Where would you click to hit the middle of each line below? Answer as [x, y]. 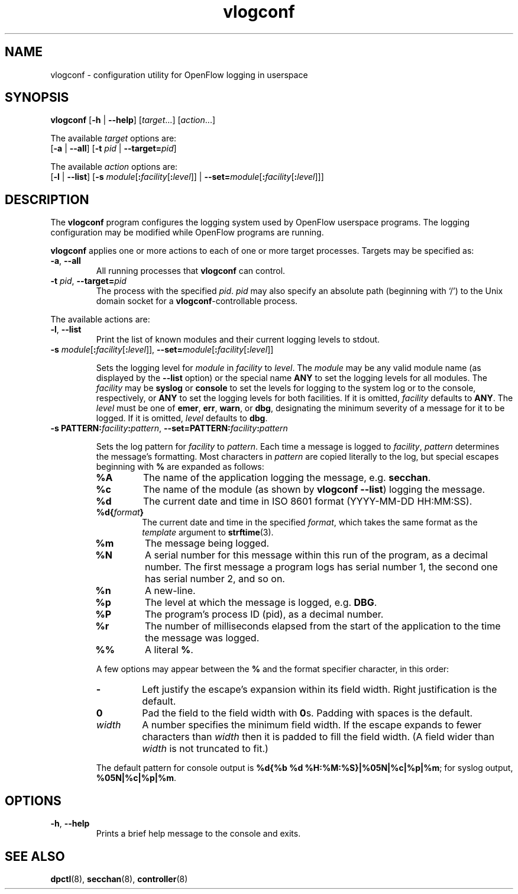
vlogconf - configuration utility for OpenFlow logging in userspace [179, 75]
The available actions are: [100, 319]
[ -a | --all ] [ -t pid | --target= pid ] [114, 149]
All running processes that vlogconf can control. [191, 271]
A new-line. [170, 591]
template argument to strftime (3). [208, 532]
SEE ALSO [35, 856]
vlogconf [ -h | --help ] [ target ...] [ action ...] [133, 120]
